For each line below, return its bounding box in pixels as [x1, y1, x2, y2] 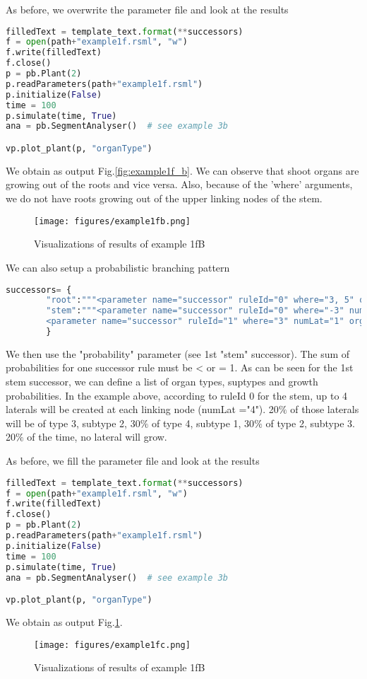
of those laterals [290, 402, 359, 417]
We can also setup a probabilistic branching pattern [6, 260, 230, 274]
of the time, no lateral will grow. [27, 429, 167, 444]
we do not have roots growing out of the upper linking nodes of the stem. [6, 191, 323, 206]
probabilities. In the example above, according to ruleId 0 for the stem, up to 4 [6, 388, 348, 402]
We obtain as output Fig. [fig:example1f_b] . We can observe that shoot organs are [6, 163, 359, 178]
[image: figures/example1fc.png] [34, 639, 191, 650]
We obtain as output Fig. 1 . [6, 614, 123, 629]
